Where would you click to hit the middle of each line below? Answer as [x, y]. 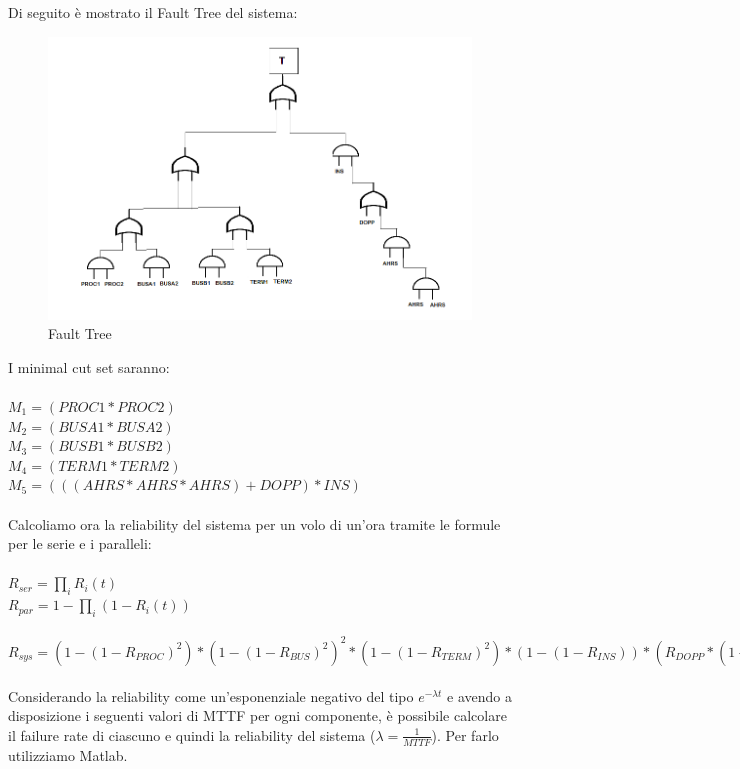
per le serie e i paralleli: [80, 543]
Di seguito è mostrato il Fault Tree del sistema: [153, 12]
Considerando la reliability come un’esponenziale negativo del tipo [211, 695]
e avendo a [479, 695]
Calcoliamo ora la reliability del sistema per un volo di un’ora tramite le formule [254, 523]
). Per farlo [465, 734]
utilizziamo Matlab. [68, 754]
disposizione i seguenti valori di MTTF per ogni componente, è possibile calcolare [257, 715]
